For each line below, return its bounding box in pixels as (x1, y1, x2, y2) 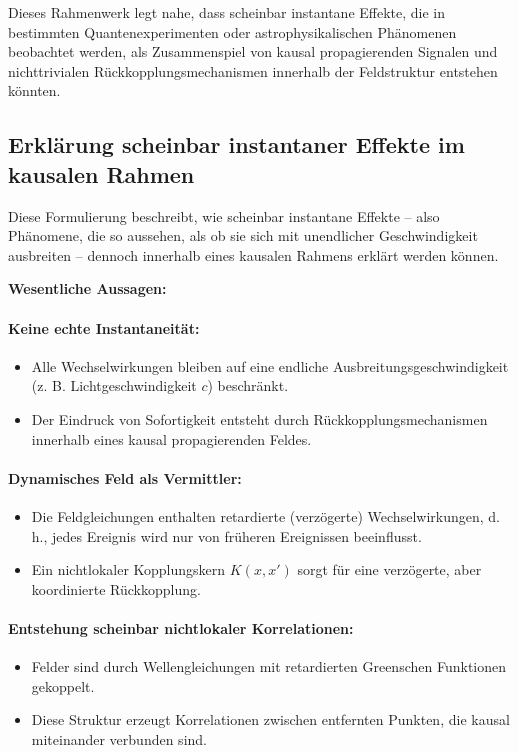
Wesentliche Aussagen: (8, 278, 167, 299)
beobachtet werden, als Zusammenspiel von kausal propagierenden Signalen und (8, 41, 498, 62)
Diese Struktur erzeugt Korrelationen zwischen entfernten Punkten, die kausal (31, 709, 510, 730)
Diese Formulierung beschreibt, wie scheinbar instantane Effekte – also (8, 205, 440, 226)
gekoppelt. (31, 675, 95, 696)
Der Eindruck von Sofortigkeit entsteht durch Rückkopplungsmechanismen (31, 408, 488, 429)
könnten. (8, 80, 61, 101)
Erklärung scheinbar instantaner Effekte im (8, 129, 465, 160)
